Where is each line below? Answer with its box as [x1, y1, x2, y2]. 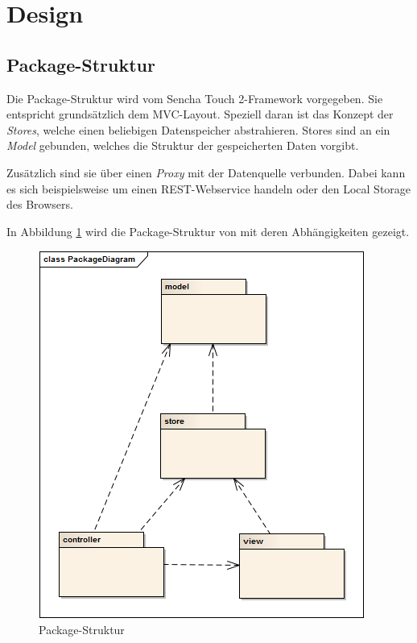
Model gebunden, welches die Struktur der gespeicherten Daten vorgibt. [6, 137, 359, 154]
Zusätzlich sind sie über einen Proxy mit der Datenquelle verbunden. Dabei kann [6, 164, 406, 180]
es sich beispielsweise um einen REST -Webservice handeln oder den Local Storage [6, 180, 411, 197]
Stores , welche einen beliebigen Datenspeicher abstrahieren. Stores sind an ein [6, 121, 390, 138]
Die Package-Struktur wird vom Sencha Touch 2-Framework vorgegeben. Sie [6, 89, 383, 106]
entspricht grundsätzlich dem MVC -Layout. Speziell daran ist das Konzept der [6, 106, 394, 122]
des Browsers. [6, 196, 73, 213]
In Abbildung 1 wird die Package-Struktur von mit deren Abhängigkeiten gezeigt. [6, 222, 410, 239]
